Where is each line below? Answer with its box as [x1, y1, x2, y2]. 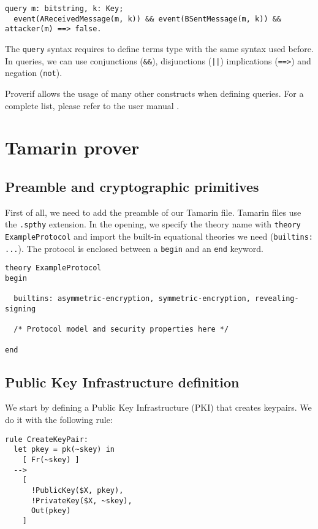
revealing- [255, 294, 299, 303]
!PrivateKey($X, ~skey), [31, 496, 132, 505]
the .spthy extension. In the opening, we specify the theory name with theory [5, 218, 301, 230]
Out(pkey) [31, 506, 71, 516]
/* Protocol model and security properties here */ [13, 325, 229, 334]
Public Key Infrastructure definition [5, 372, 240, 391]
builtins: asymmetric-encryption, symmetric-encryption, [13, 294, 251, 303]
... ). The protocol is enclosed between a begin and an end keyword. [5, 242, 263, 254]
